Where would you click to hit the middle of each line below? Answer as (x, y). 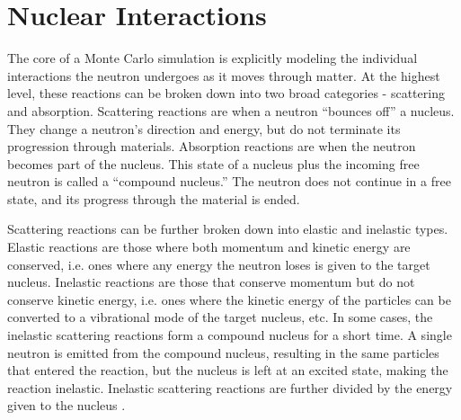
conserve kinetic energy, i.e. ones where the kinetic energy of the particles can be (229, 299)
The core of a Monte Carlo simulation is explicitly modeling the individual (213, 58)
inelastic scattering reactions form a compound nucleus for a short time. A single (230, 335)
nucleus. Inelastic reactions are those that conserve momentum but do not (211, 282)
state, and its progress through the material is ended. (154, 198)
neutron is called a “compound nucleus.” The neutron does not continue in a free (229, 181)
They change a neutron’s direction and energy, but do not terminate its (204, 128)
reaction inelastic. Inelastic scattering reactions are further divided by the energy (230, 387)
